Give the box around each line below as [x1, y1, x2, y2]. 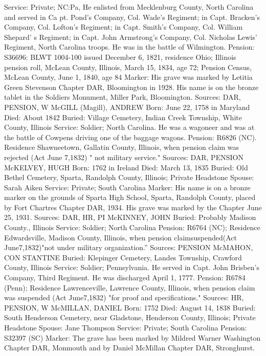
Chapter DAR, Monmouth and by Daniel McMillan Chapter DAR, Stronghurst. [4, 342, 255, 353]
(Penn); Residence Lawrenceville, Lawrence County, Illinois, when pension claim [4, 282, 255, 293]
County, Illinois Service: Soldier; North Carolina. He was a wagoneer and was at [4, 122, 255, 132]
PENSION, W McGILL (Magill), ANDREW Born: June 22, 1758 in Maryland [4, 101, 250, 112]
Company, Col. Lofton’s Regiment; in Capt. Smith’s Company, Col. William [4, 21, 243, 32]
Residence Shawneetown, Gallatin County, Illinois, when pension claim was [4, 142, 239, 152]
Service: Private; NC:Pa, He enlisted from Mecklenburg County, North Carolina [4, 2, 254, 12]
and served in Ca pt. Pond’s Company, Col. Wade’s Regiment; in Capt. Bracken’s [4, 11, 260, 22]
